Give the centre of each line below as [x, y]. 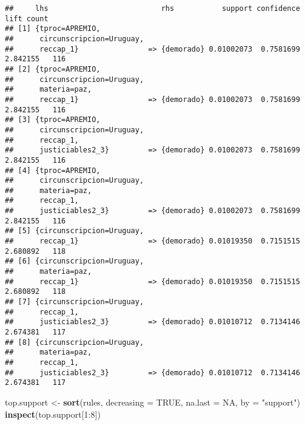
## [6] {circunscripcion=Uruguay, [75, 261]
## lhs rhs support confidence [152, 8]
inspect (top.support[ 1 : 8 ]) [53, 414]
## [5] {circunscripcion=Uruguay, [75, 231]
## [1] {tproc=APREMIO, [53, 29]
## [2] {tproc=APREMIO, [53, 69]
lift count [27, 19]
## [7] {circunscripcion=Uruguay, [75, 302]
